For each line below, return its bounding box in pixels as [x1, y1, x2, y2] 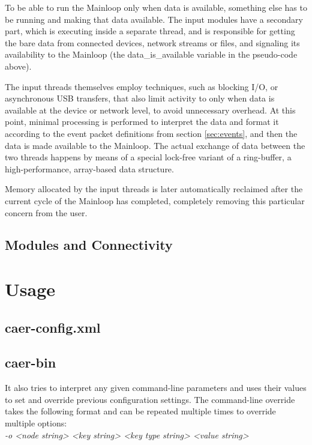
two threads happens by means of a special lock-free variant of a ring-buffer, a [5, 151, 292, 163]
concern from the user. [5, 206, 88, 219]
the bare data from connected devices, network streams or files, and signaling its [5, 36, 300, 49]
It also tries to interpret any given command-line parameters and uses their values [5, 381, 307, 394]
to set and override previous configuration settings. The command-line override [5, 393, 295, 405]
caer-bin [5, 353, 56, 372]
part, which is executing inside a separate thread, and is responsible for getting [5, 25, 295, 37]
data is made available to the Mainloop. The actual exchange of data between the [5, 139, 305, 151]
